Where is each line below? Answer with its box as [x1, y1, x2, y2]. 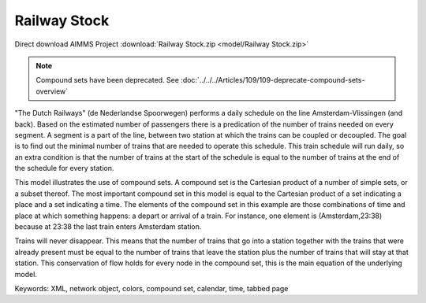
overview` [35, 87, 69, 96]
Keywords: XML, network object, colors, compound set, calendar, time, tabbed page [14, 283, 289, 293]
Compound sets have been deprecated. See [35, 76, 179, 85]
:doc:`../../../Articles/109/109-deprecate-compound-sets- [180, 76, 365, 85]
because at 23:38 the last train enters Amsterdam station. [14, 222, 202, 231]
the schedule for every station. [14, 164, 114, 173]
